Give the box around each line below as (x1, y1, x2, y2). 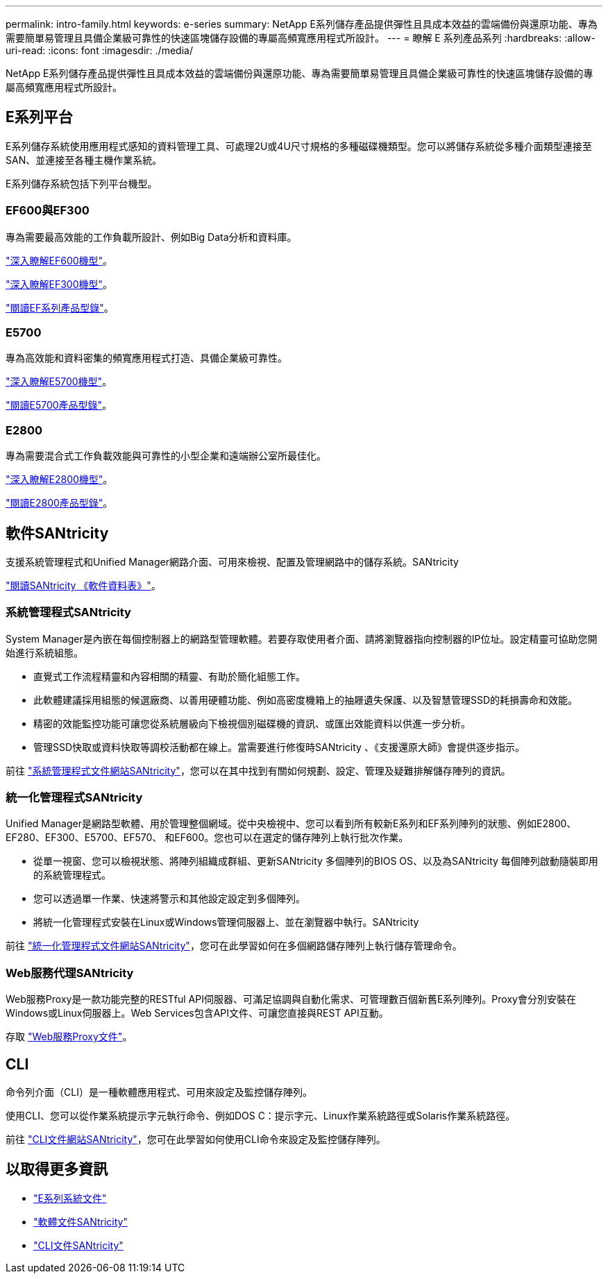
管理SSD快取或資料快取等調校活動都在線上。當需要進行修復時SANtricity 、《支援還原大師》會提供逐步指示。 (33, 740, 525, 753)
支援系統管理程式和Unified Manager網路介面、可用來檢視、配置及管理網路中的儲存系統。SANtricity (6, 555, 459, 568)
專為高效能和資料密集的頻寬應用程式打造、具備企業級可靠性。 (6, 352, 287, 364)
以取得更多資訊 (6, 1160, 108, 1178)
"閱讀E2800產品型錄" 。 (6, 497, 113, 509)
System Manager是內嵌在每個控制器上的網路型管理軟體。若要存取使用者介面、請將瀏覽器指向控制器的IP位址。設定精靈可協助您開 (6, 632, 598, 645)
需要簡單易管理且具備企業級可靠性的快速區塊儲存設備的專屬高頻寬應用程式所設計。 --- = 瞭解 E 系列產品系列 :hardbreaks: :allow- (6, 32, 596, 44)
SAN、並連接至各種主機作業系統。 (6, 153, 162, 166)
